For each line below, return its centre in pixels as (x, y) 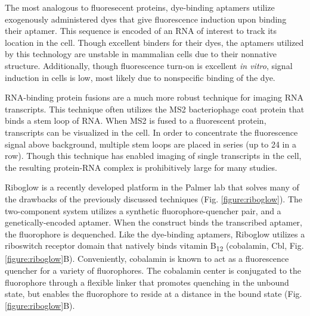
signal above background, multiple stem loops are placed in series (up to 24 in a (151, 144)
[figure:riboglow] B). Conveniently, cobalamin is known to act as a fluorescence (147, 259)
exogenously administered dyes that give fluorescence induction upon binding (146, 19)
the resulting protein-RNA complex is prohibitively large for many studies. (141, 167)
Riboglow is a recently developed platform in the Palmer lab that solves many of (152, 187)
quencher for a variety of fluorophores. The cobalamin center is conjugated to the (153, 270)
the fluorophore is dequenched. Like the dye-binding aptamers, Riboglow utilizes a (155, 234)
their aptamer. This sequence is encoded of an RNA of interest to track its (141, 31)
